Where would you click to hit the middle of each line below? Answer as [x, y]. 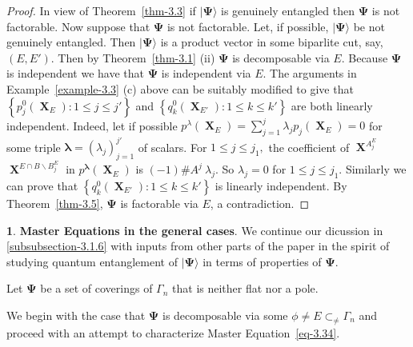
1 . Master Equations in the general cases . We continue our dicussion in [195, 230]
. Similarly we [373, 169]
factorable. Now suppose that [78, 26]
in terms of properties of [262, 261]
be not [369, 26]
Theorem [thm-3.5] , [55, 203]
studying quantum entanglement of [92, 261]
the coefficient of [309, 147]
